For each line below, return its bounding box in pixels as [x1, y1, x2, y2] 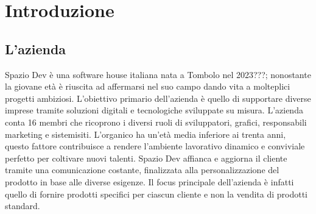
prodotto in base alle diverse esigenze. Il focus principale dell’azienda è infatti [5, 175, 294, 188]
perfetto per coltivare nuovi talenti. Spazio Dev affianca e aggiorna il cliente [5, 151, 287, 164]
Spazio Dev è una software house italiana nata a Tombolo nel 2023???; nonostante [5, 68, 311, 80]
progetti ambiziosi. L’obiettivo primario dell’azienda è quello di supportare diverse [5, 91, 311, 104]
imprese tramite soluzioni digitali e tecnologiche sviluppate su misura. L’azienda [5, 104, 303, 116]
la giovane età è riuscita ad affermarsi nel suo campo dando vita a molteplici [5, 80, 290, 93]
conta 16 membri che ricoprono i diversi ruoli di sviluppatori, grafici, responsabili [5, 115, 307, 128]
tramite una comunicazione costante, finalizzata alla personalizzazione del [5, 163, 279, 176]
